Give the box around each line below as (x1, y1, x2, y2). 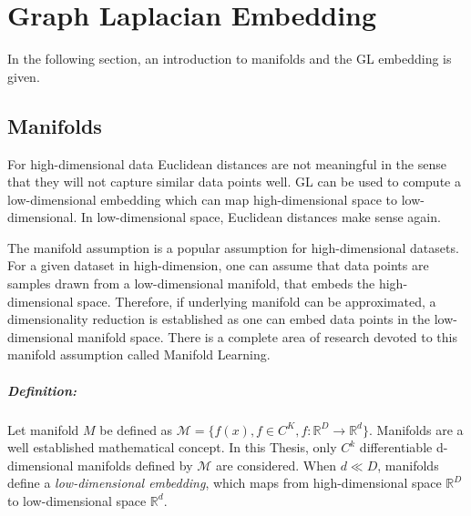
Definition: (7, 380, 77, 400)
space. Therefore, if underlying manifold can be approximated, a (77, 291, 436, 310)
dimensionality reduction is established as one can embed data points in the (7, 309, 431, 329)
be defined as (99, 420, 173, 439)
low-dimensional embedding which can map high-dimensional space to (7, 189, 398, 208)
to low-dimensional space (7, 491, 147, 510)
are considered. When (216, 455, 336, 474)
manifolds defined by (77, 455, 193, 474)
